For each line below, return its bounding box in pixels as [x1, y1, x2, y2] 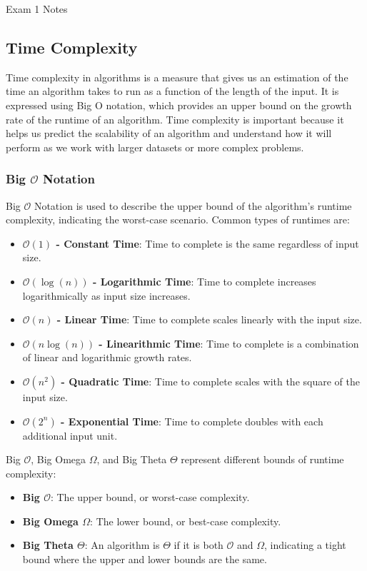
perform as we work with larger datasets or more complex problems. [6, 139, 304, 154]
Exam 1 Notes [6, 1, 68, 16]
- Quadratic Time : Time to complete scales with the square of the [61, 373, 360, 388]
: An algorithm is [84, 537, 160, 552]
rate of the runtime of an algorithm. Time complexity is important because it [6, 111, 344, 126]
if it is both [174, 537, 223, 552]
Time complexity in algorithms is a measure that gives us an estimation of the [6, 69, 348, 84]
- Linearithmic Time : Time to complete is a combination [99, 335, 359, 350]
